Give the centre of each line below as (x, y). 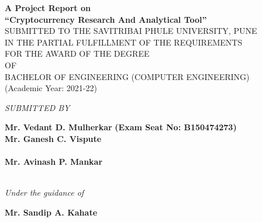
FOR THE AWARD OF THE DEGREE (77, 53)
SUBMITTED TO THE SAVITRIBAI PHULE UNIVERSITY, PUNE (131, 31)
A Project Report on (48, 8)
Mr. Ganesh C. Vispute (53, 138)
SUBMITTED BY (37, 107)
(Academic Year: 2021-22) (51, 88)
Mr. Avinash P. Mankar (54, 162)
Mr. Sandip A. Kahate (51, 212)
